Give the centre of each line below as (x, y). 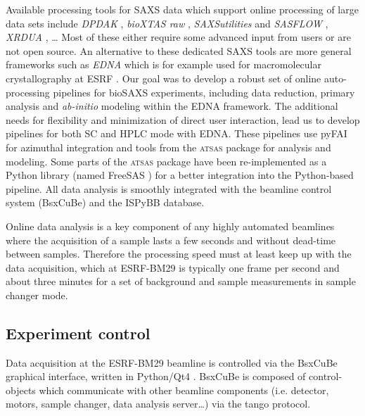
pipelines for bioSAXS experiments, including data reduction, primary (204, 92)
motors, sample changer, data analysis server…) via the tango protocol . (158, 404)
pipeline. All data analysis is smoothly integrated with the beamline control (169, 188)
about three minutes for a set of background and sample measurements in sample (181, 281)
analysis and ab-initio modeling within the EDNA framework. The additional (172, 106)
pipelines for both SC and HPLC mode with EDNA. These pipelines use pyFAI (177, 133)
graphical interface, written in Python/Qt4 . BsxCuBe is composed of (156, 376)
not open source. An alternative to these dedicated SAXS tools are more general (179, 50)
